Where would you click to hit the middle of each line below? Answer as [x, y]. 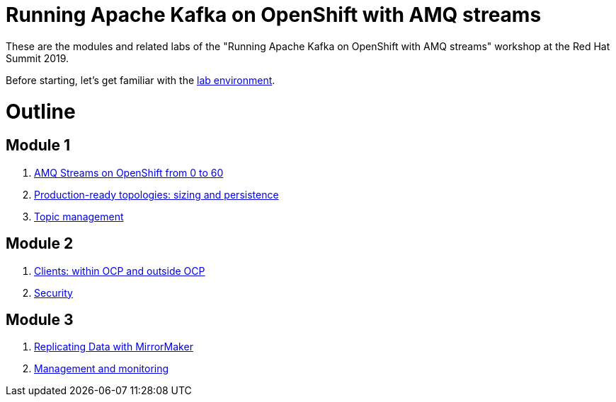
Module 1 [38, 146]
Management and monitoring [102, 369]
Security [53, 292]
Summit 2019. [38, 58]
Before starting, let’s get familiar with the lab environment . [141, 80]
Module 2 [40, 244]
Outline [41, 111]
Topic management [79, 216]
